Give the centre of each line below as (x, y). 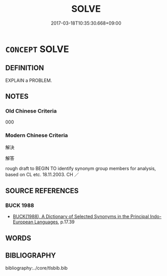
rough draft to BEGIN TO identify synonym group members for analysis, (81, 168)
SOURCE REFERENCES (42, 191)
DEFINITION (25, 68)
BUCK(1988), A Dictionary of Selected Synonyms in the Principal (81, 217)
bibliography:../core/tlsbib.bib (37, 268)
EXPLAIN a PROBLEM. (29, 80)
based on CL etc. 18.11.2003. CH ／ (42, 174)
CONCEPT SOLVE (37, 49)
